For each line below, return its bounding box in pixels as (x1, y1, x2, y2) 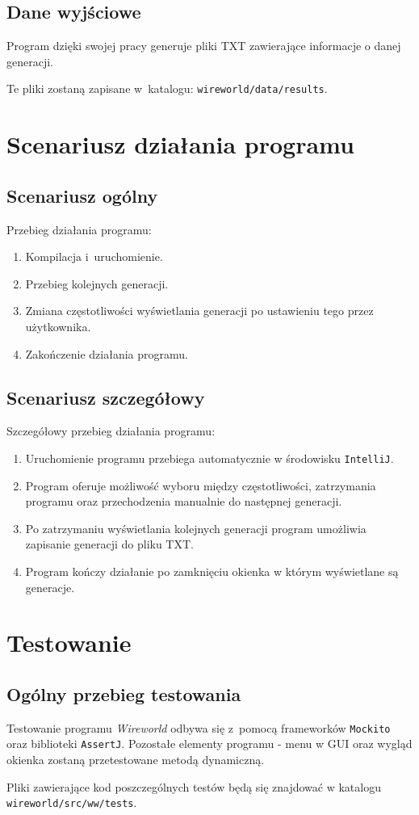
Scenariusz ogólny (6, 183, 158, 208)
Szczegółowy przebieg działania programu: (6, 422, 216, 439)
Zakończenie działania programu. (25, 345, 188, 362)
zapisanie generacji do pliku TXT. (25, 536, 194, 552)
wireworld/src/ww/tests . (6, 794, 137, 811)
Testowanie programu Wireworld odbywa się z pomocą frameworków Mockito (6, 719, 391, 736)
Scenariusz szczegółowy (6, 384, 205, 410)
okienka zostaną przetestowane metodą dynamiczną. (6, 751, 265, 768)
